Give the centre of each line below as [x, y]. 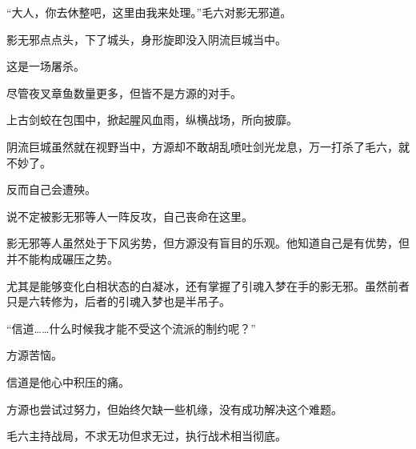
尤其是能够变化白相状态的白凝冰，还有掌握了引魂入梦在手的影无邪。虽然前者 [208, 285]
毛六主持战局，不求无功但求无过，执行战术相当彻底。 [146, 436]
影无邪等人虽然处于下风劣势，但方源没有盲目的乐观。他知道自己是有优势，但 [208, 243]
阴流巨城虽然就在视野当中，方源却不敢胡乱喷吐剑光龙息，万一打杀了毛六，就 [208, 146]
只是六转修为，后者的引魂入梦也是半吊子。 [118, 301]
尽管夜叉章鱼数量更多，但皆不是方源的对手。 [124, 92]
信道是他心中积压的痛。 [68, 381]
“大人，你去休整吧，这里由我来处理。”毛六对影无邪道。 [149, 12]
